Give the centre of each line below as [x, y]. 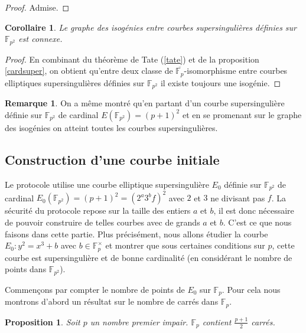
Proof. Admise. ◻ [37, 7]
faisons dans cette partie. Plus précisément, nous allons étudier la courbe [136, 234]
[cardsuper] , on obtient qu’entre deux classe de [89, 71]
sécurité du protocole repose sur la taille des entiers [98, 210]
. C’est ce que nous [257, 222]
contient [217, 321]
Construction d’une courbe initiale [112, 159]
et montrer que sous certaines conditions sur [185, 245]
